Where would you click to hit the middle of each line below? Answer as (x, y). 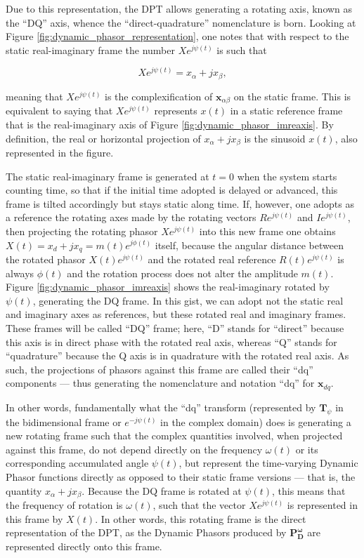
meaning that (34, 96)
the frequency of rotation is (64, 505)
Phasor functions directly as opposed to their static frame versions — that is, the (181, 476)
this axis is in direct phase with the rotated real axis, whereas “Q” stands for (171, 341)
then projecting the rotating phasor (82, 231)
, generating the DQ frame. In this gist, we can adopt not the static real (188, 300)
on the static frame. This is (292, 96)
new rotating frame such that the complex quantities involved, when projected (174, 436)
